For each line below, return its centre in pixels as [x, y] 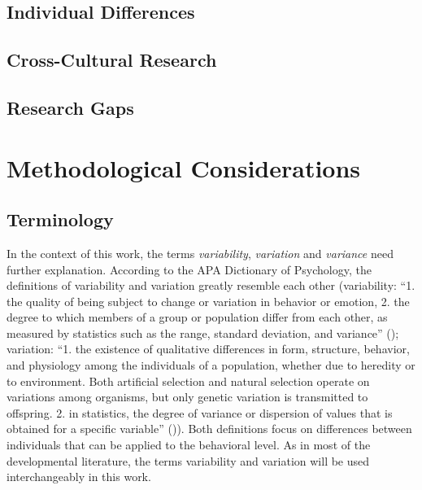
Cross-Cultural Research [112, 60]
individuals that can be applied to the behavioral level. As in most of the [189, 445]
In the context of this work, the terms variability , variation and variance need [200, 253]
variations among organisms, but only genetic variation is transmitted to [187, 397]
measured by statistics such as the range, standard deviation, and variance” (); [203, 332]
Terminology [60, 219]
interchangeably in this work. [79, 477]
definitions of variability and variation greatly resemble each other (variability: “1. [211, 285]
